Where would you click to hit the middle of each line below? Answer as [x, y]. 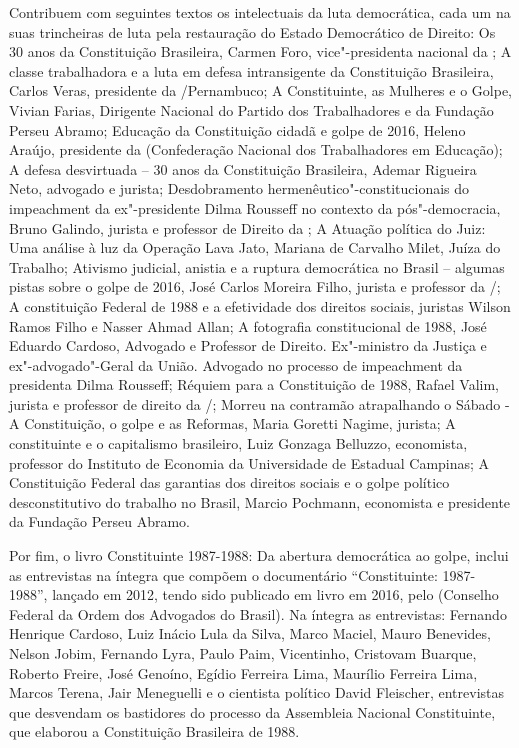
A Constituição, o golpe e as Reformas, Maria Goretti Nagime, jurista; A [232, 423]
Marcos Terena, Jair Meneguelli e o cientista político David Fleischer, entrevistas [257, 692]
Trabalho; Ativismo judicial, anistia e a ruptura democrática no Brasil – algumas [257, 266]
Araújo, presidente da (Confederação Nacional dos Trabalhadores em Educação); [256, 149]
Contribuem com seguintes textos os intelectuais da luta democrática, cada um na [260, 12]
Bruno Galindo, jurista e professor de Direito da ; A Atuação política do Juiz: [247, 227]
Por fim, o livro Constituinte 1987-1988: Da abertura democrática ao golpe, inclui [259, 555]
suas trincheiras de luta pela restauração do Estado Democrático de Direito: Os [252, 31]
